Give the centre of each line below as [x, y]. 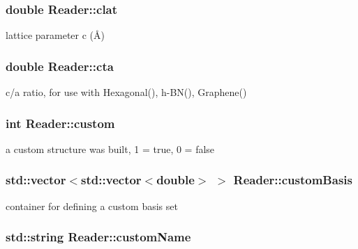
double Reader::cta [60, 66]
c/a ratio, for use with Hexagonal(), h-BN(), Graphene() [126, 92]
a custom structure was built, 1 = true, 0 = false [110, 148]
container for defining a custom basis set [92, 206]
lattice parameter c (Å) [55, 35]
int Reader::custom [60, 123]
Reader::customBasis [293, 180]
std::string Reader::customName [98, 237]
